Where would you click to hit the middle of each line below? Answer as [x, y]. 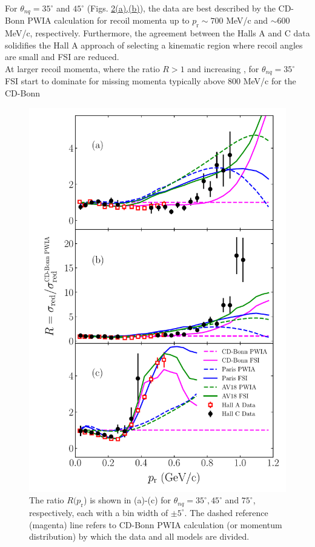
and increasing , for [223, 69]
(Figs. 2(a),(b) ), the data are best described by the [181, 8]
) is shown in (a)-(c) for [128, 500]
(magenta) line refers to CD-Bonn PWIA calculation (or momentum [156, 524]
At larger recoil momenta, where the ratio [82, 69]
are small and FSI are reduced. [62, 57]
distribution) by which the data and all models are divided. [139, 536]
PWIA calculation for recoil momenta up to [108, 20]
